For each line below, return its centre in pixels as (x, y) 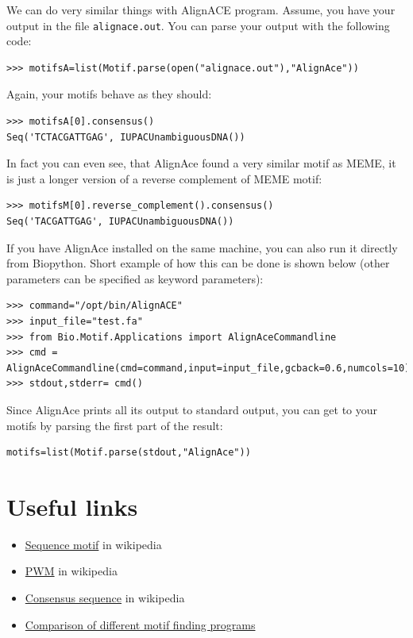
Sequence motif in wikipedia (93, 544)
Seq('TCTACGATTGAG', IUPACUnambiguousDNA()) (126, 137)
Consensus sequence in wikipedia (105, 598)
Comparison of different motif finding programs (140, 624)
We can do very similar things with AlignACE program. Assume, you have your (201, 10)
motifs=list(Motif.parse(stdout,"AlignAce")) (129, 453)
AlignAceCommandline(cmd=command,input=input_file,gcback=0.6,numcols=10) (208, 368)
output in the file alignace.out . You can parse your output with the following (198, 25)
